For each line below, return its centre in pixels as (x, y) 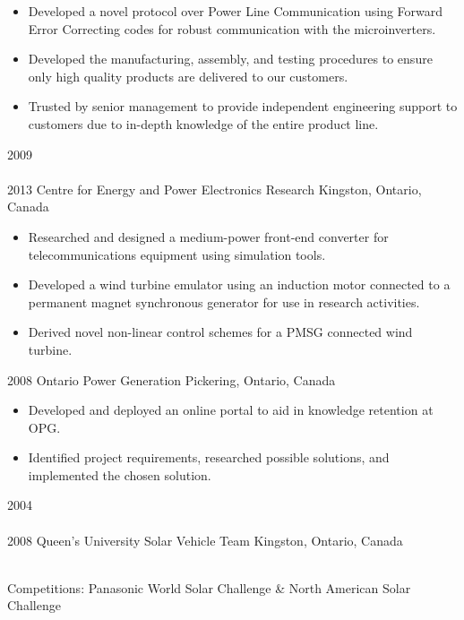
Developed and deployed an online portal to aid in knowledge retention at (231, 410)
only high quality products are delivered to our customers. (188, 76)
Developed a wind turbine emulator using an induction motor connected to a (239, 284)
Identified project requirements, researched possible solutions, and (209, 457)
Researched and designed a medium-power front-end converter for (208, 236)
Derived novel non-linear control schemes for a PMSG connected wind (220, 332)
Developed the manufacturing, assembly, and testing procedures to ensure (230, 59)
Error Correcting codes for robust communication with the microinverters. (232, 28)
